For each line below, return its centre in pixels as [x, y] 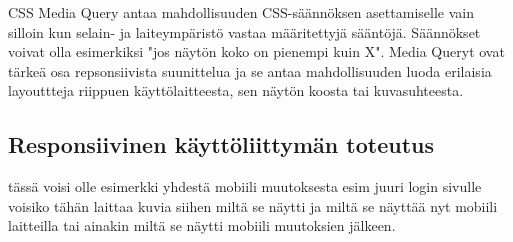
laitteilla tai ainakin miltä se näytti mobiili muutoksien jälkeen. [202, 225]
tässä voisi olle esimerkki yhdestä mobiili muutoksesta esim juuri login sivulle [245, 186]
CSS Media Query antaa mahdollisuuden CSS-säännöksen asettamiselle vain [241, 12]
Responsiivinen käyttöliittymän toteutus [221, 144]
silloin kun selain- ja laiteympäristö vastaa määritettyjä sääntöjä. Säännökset [244, 31]
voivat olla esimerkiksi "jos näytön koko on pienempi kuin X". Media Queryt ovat [256, 51]
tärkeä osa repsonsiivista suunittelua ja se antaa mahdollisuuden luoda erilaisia [250, 70]
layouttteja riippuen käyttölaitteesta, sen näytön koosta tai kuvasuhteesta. [236, 90]
